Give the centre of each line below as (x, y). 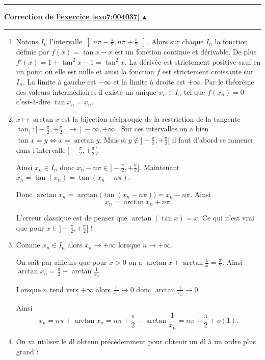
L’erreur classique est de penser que (72, 217)
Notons (27, 41)
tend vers (64, 289)
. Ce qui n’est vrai (226, 217)
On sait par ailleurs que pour (61, 262)
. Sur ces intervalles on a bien (163, 129)
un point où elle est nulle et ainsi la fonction (85, 72)
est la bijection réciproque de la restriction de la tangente (151, 118)
